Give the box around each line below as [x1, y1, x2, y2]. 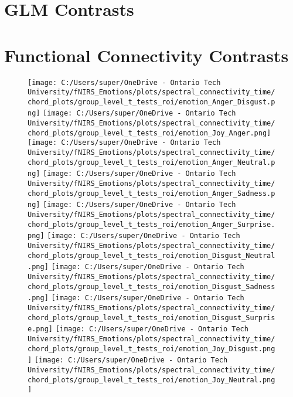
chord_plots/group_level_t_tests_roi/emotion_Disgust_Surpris [28, 313, 275, 322]
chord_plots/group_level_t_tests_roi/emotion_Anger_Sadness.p [28, 189, 275, 198]
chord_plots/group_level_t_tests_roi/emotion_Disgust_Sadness [28, 282, 275, 291]
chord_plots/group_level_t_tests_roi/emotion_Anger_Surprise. [28, 220, 275, 229]
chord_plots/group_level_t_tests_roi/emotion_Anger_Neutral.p [28, 158, 275, 167]
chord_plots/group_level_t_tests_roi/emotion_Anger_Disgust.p [28, 97, 275, 106]
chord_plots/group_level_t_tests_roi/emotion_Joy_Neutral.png [28, 375, 275, 384]
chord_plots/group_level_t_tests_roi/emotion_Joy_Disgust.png [28, 344, 275, 353]
